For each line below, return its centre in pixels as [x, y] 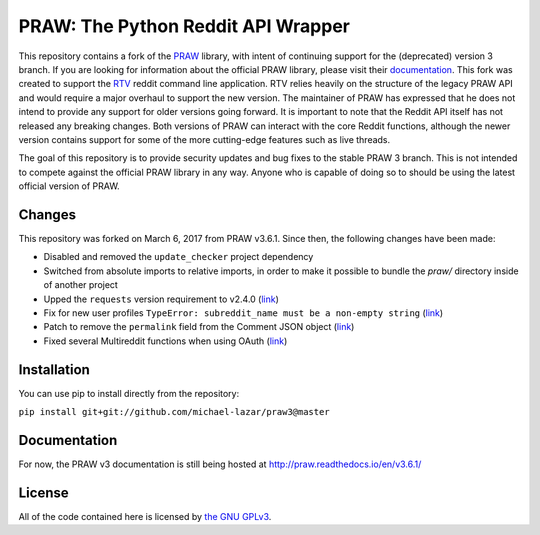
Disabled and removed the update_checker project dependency [178, 257]
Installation [54, 369]
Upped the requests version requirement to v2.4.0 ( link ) [161, 299]
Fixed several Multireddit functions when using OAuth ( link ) [165, 341]
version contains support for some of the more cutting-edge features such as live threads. [204, 139]
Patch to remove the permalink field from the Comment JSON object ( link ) [199, 327]
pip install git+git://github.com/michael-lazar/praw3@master [174, 411]
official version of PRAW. [69, 186]
